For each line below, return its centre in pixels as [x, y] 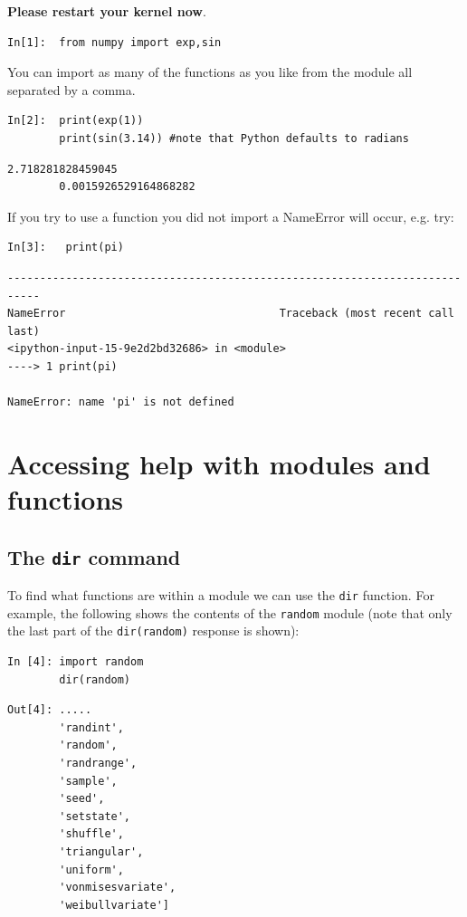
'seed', [82, 799]
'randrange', [98, 763]
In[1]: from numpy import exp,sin [114, 42]
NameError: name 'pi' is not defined [121, 402]
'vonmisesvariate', [118, 888]
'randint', [91, 727]
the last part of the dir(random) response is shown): [153, 630]
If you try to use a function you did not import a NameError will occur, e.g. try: [231, 216]
